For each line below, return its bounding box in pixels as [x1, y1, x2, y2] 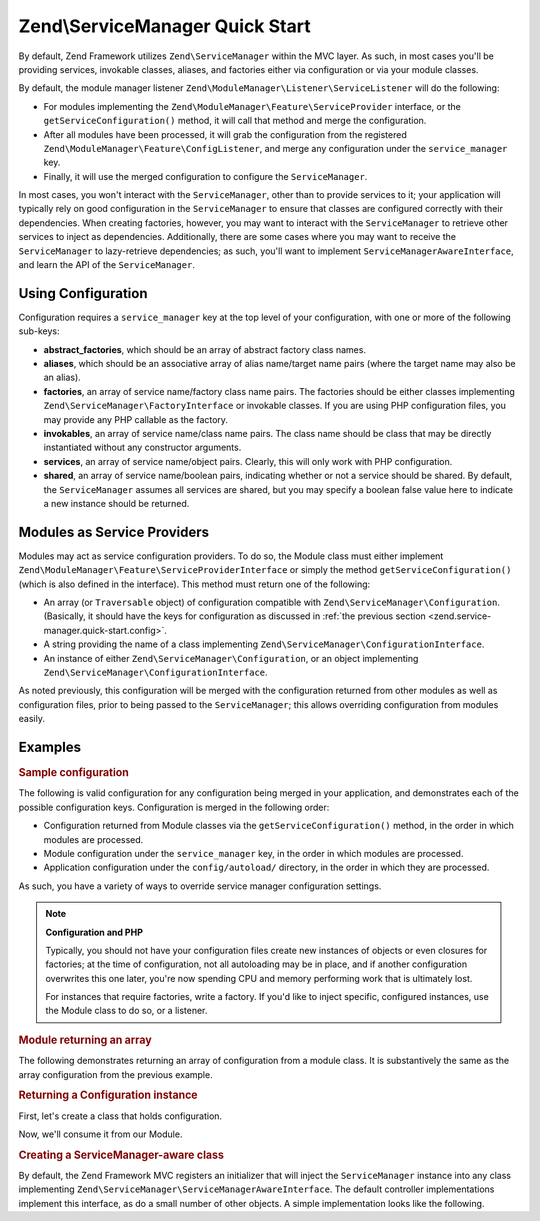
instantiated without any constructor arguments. [43, 441, 242, 454]
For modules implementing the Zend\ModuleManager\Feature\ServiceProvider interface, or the [43, 100, 462, 112]
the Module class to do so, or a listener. [45, 1005, 208, 1017]
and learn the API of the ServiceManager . [18, 259, 195, 271]
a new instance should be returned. [43, 498, 190, 509]
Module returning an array [18, 1033, 152, 1047]
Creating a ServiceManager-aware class [18, 1148, 225, 1162]
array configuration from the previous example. [18, 1068, 214, 1080]
